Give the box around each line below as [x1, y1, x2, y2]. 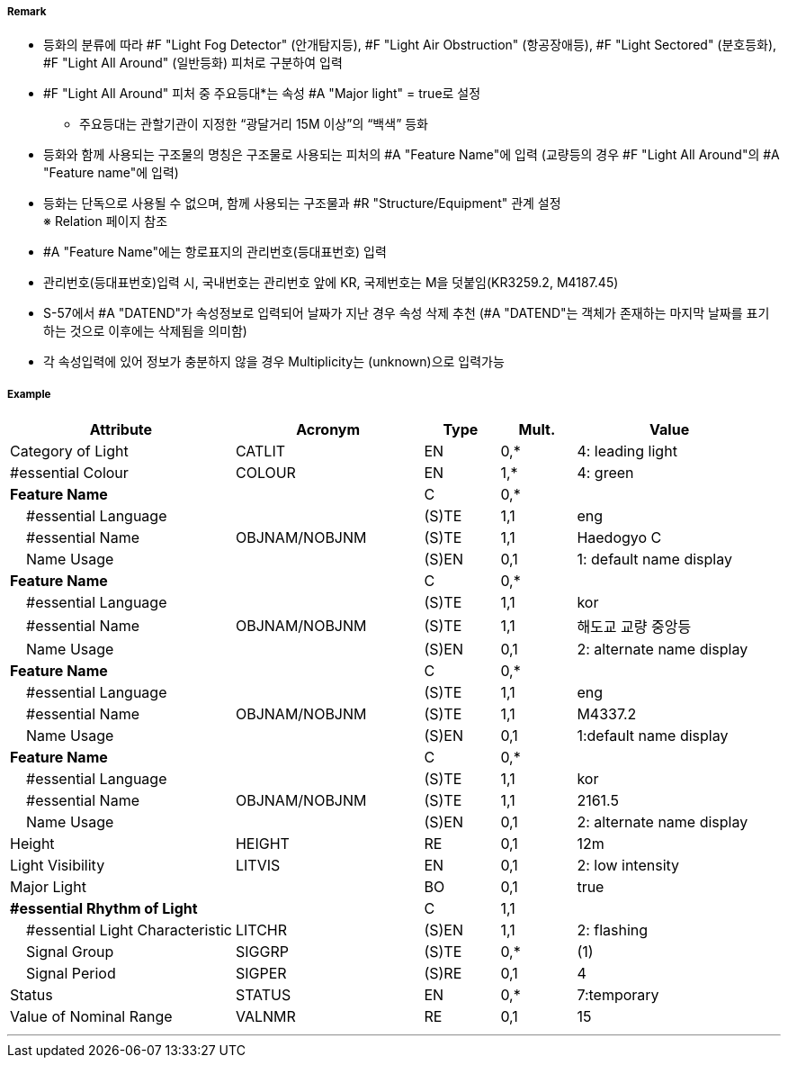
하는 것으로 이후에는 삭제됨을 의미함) [43, 323, 247, 339]
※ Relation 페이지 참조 [43, 213, 168, 230]
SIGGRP [235, 943, 289, 961]
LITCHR [235, 921, 288, 940]
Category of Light [10, 442, 129, 461]
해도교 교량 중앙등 [577, 618, 692, 636]
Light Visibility [10, 856, 105, 875]
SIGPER [235, 964, 287, 983]
